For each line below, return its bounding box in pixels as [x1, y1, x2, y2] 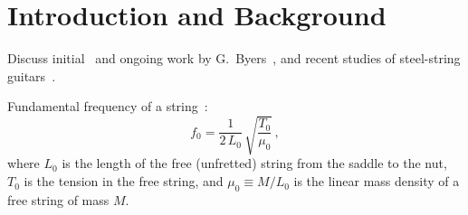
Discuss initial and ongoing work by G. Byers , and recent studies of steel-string [7, 49, 461, 68]
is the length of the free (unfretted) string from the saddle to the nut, [62, 154, 447, 173]
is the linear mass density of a [293, 172, 460, 191]
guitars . [7, 66, 56, 85]
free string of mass [7, 190, 110, 209]
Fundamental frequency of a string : [7, 97, 208, 116]
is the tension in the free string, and [24, 172, 224, 191]
